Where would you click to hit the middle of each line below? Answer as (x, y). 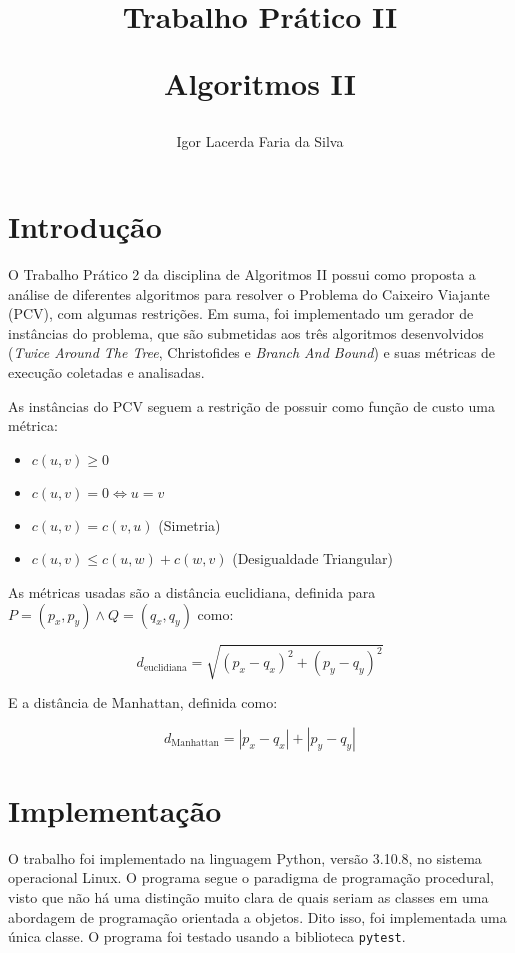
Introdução (85, 226)
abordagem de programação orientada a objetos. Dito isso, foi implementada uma (257, 916)
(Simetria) (189, 524)
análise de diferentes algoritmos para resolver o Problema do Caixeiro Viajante (249, 293)
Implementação (115, 809)
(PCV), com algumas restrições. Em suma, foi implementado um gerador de (241, 313)
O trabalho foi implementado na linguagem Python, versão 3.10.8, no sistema (245, 857)
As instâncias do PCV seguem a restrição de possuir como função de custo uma (251, 405)
